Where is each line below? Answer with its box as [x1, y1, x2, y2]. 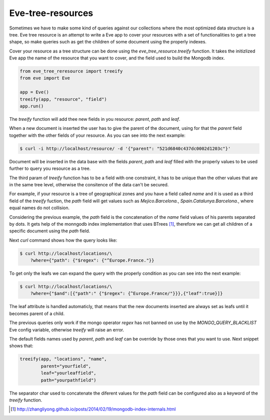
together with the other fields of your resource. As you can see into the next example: [9, 132, 186, 138]
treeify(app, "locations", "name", [19, 356, 107, 362]
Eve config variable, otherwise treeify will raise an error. [9, 327, 124, 333]
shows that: [9, 343, 33, 349]
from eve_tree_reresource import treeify [19, 68, 123, 74]
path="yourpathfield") [40, 377, 97, 383]
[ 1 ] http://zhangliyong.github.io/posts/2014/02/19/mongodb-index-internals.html [10, 406, 176, 412]
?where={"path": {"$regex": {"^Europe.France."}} [30, 258, 154, 263]
